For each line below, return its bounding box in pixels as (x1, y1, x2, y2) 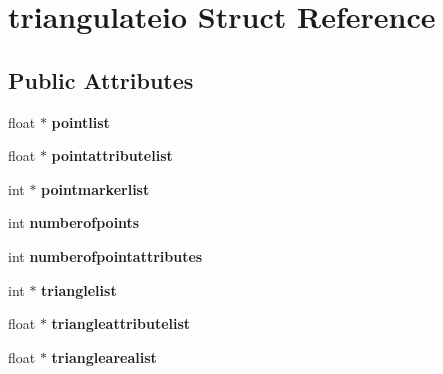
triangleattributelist (51, 313, 191, 334)
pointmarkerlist (41, 178, 150, 199)
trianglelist (41, 279, 117, 300)
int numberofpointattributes (8, 245, 203, 266)
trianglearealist (51, 346, 157, 367)
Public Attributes (8, 64, 194, 95)
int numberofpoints (8, 212, 140, 233)
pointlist (51, 111, 110, 132)
